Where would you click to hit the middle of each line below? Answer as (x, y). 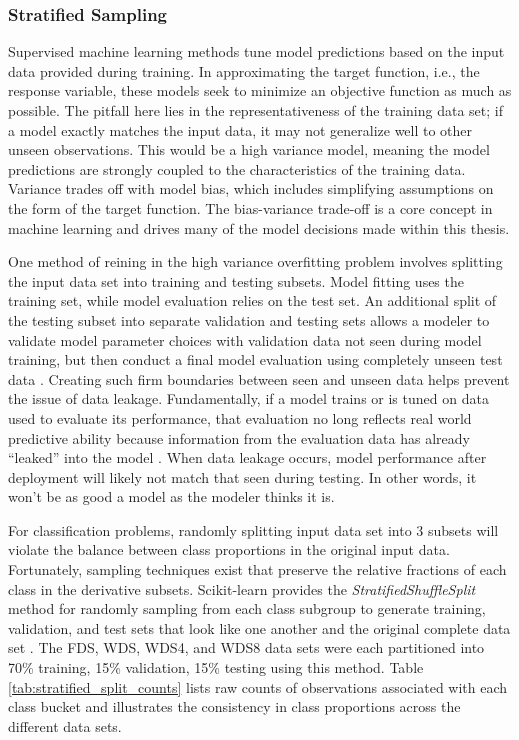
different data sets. (65, 725)
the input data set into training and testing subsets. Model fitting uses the (236, 280)
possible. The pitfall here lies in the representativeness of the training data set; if (255, 110)
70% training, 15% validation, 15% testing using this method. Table (216, 667)
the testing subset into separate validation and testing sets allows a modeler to (249, 319)
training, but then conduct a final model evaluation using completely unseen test (255, 359)
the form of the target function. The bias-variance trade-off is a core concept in (250, 207)
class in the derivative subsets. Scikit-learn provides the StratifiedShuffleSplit (242, 588)
